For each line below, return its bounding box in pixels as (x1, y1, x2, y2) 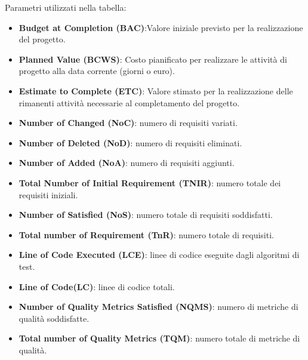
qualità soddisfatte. (19, 312, 90, 324)
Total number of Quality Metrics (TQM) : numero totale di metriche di (19, 332, 300, 344)
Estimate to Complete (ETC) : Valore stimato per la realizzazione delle (19, 84, 293, 97)
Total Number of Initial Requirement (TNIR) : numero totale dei (19, 176, 281, 189)
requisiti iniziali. (19, 188, 78, 201)
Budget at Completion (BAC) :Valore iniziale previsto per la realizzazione (19, 21, 303, 33)
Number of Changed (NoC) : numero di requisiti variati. (19, 116, 238, 129)
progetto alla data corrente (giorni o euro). (19, 64, 175, 77)
